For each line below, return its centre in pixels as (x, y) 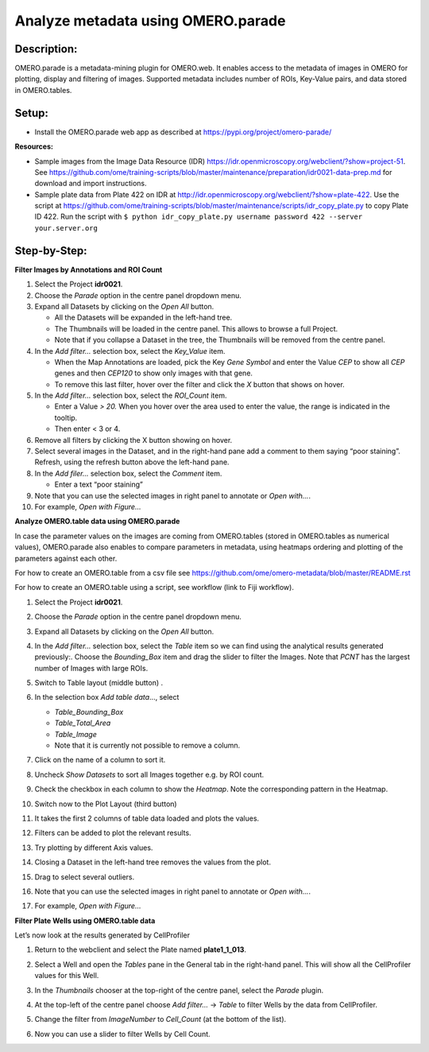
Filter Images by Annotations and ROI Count (89, 270)
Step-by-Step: (51, 250)
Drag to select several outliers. (85, 877)
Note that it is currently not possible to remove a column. (147, 745)
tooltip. (66, 417)
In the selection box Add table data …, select (107, 697)
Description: (46, 49)
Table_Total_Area (83, 723)
